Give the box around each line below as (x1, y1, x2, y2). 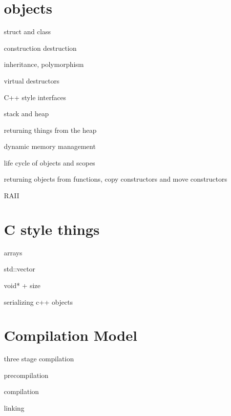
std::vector (4, 264, 35, 274)
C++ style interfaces (4, 92, 66, 102)
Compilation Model (4, 325, 137, 345)
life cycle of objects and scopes (4, 157, 95, 167)
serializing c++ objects (4, 296, 73, 307)
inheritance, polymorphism (4, 59, 84, 69)
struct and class (4, 26, 51, 37)
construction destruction (4, 42, 77, 53)
